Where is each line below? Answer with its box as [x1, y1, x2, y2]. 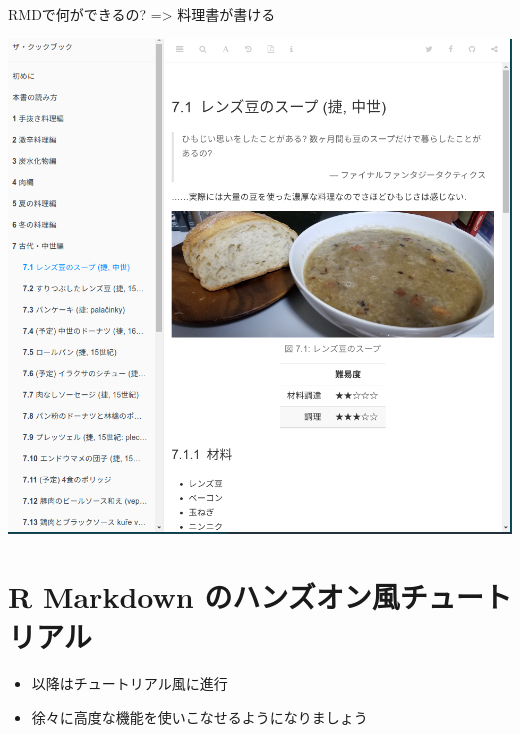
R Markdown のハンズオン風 [8, 576, 400, 617]
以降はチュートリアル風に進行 [31, 673, 228, 694]
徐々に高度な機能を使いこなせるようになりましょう [31, 707, 368, 728]
